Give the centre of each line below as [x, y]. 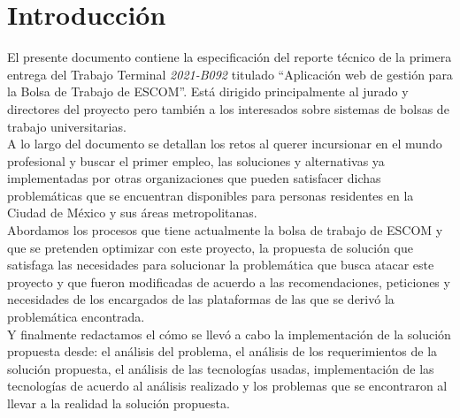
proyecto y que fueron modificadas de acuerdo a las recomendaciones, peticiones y [229, 281]
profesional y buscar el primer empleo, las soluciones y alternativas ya [196, 160]
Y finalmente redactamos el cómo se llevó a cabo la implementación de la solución [229, 334]
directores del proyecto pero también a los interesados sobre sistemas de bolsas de [228, 108]
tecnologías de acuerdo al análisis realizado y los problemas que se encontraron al [227, 386]
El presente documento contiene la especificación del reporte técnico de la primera [230, 57]
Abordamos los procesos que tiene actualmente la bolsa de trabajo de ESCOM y [225, 230]
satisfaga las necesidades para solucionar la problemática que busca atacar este [221, 265]
